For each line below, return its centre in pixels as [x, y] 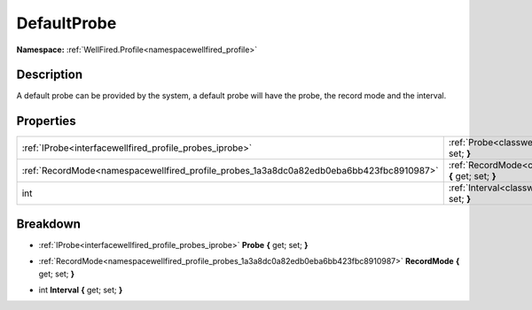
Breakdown [49, 224]
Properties [46, 121]
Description [50, 75]
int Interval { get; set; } [81, 290]
